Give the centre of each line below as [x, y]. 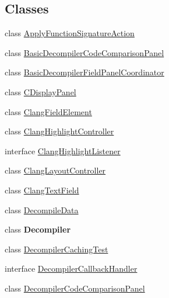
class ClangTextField [42, 190]
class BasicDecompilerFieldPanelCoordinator [85, 72]
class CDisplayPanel [41, 91]
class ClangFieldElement [48, 111]
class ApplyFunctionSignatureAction [70, 33]
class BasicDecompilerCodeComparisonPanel [85, 52]
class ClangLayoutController [55, 170]
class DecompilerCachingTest [57, 249]
